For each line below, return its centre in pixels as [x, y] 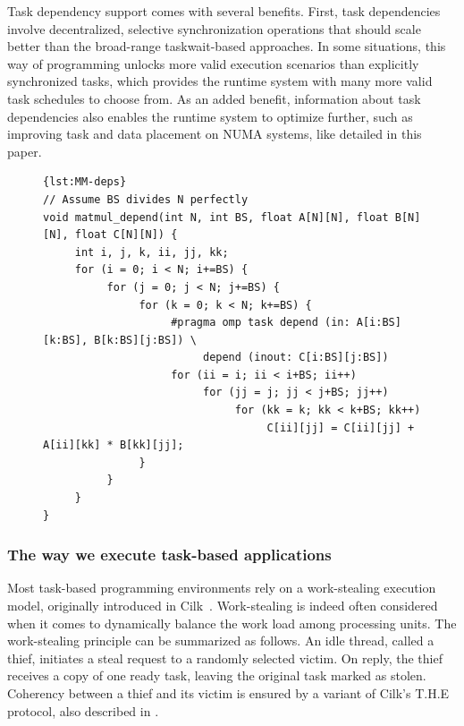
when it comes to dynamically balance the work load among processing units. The [232, 623]
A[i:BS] [379, 323]
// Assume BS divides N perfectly [146, 199]
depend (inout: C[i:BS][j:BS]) [295, 358]
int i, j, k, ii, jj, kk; [152, 252]
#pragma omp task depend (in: [261, 323]
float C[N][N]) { [126, 235]
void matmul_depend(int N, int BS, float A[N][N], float [216, 217]
